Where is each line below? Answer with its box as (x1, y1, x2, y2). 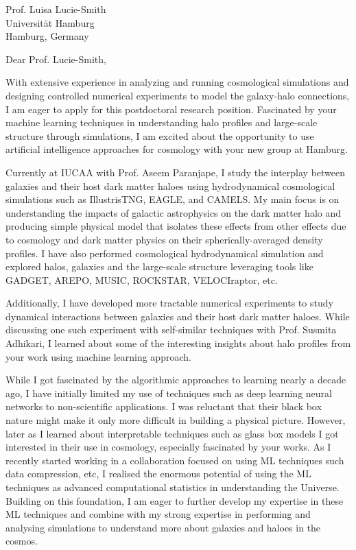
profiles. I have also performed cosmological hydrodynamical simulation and (5, 246, 324, 260)
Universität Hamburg (5, 15, 95, 29)
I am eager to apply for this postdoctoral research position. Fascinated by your (5, 101, 337, 116)
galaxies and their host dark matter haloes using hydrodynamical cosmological (5, 178, 335, 193)
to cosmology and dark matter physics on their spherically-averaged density (5, 232, 323, 246)
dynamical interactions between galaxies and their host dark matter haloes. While (5, 309, 350, 323)
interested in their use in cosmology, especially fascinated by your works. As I (5, 440, 331, 454)
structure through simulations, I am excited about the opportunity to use (5, 128, 314, 143)
